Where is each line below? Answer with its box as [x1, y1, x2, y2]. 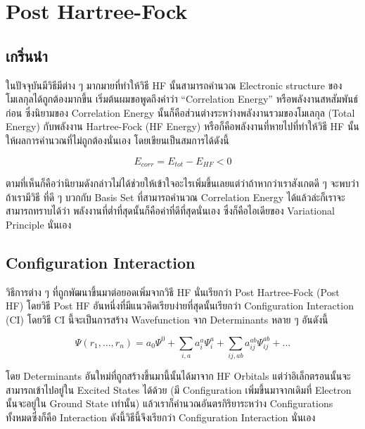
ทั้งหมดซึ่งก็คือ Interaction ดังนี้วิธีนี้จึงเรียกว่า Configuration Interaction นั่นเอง [6, 409, 316, 424]
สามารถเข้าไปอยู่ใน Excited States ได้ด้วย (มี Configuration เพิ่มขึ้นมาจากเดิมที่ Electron [6, 382, 352, 397]
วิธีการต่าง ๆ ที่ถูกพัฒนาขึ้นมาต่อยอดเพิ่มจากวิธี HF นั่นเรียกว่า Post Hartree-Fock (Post [6, 284, 340, 299]
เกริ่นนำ [6, 44, 48, 66]
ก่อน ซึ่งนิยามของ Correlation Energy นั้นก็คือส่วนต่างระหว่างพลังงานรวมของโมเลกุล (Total [6, 105, 355, 120]
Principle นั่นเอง [6, 217, 72, 231]
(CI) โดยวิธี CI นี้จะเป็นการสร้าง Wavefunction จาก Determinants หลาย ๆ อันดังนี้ [6, 312, 328, 326]
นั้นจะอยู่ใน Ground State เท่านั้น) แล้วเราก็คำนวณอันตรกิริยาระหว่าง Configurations [6, 396, 333, 411]
